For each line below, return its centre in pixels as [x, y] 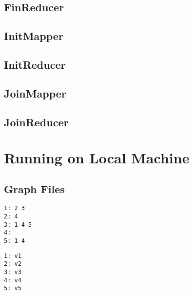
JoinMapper [35, 93]
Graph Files [34, 188]
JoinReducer [36, 122]
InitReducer [35, 64]
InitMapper [34, 36]
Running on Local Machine [97, 158]
